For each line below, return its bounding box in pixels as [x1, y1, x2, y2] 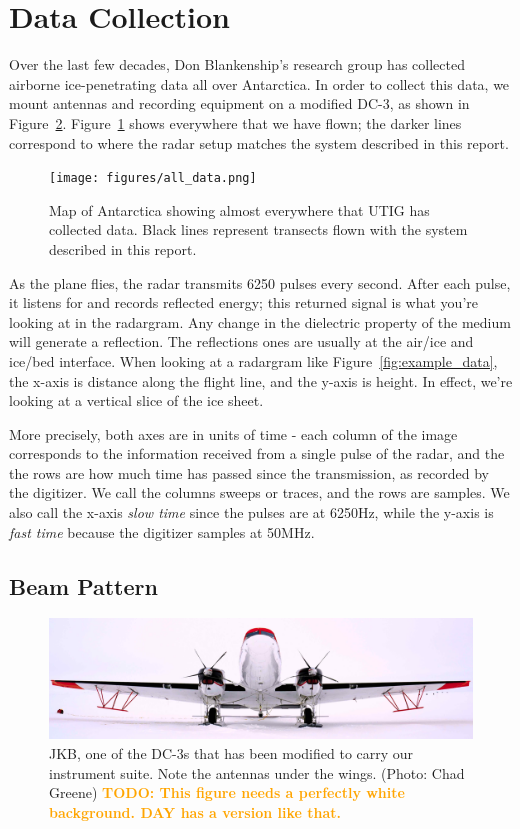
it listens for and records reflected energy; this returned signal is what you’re [9, 292, 478, 313]
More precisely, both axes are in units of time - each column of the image [9, 423, 458, 444]
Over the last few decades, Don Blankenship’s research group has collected [9, 54, 465, 75]
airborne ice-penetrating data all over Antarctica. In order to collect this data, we [9, 73, 510, 94]
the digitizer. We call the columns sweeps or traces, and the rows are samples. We [9, 482, 510, 503]
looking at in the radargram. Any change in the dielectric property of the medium [9, 311, 511, 332]
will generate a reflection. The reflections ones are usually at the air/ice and [9, 331, 474, 352]
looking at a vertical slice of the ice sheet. [9, 390, 264, 411]
